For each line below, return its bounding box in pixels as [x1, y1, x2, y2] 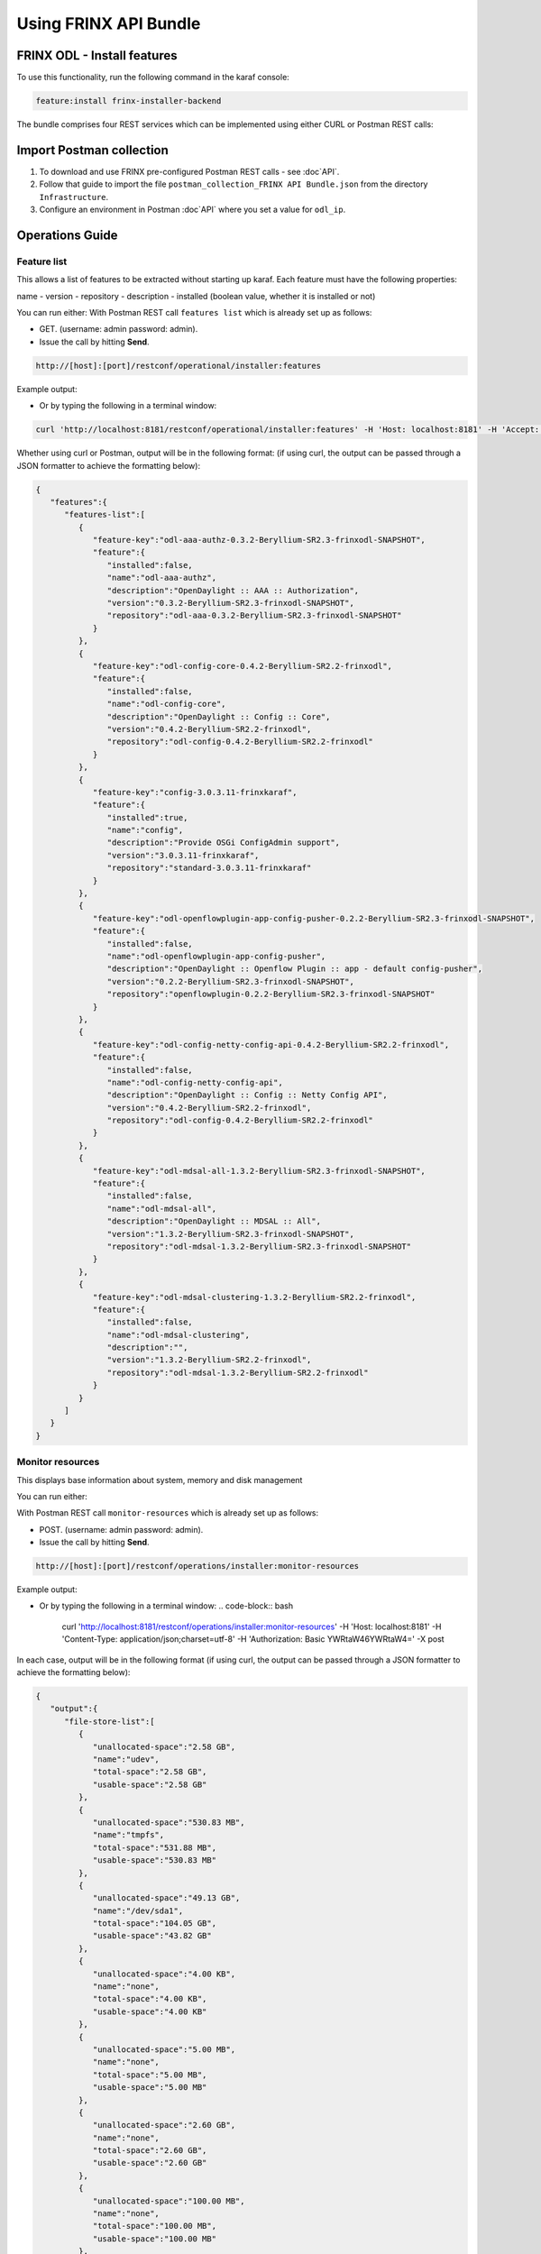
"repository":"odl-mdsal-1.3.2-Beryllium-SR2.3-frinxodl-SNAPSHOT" [106, 1241, 412, 1251]
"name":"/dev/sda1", [92, 1905, 184, 1916]
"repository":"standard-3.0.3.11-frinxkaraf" [106, 863, 312, 874]
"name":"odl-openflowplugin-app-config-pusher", [106, 951, 326, 961]
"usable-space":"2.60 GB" [92, 2158, 207, 2168]
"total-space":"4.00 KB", [92, 1993, 207, 2004]
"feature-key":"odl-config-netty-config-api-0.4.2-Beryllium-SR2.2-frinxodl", [92, 1040, 450, 1049]
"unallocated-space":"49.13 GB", [92, 1893, 241, 1903]
